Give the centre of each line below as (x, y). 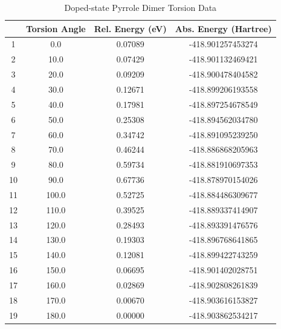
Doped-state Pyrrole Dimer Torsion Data (140, 7)
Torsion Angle (56, 28)
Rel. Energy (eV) (130, 28)
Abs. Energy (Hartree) (223, 28)
